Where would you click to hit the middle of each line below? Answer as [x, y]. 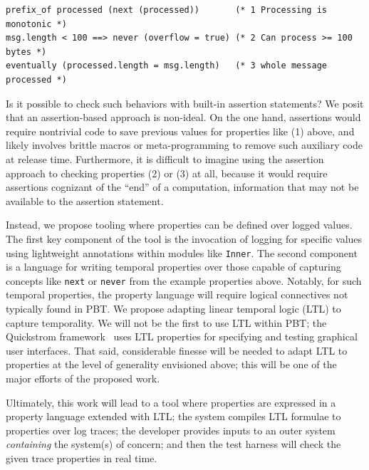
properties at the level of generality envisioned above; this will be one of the [171, 364]
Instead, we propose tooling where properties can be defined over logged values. [179, 225]
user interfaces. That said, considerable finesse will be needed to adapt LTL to [177, 350]
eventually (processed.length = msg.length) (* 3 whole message [167, 66]
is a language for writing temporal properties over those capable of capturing [173, 267]
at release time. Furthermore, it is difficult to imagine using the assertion [165, 158]
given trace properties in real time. [82, 458]
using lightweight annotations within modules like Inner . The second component [182, 252]
